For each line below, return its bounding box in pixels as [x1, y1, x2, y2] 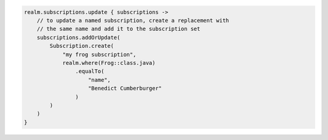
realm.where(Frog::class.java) [62, 59, 156, 66]
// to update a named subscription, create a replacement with [36, 17, 230, 24]
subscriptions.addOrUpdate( [36, 34, 121, 41]
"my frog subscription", [62, 51, 137, 58]
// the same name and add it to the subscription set [36, 25, 200, 33]
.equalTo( [75, 68, 104, 75]
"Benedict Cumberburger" [88, 85, 162, 92]
